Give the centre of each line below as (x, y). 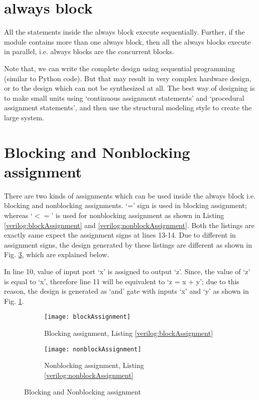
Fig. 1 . (14, 301)
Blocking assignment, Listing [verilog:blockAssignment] (129, 333)
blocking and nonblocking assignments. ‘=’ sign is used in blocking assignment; (125, 205)
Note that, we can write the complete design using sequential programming (119, 68)
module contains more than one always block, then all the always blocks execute (127, 41)
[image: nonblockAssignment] (93, 349)
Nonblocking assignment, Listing (94, 365)
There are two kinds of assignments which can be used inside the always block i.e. (130, 195)
